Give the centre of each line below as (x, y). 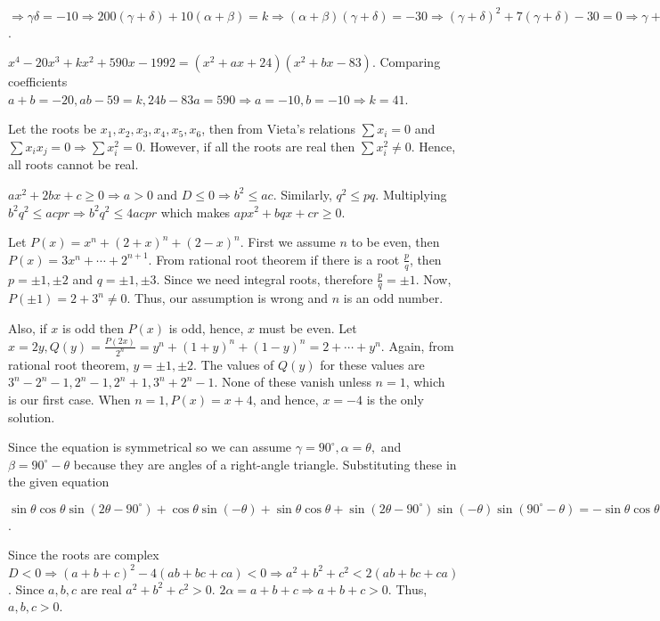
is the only (395, 399)
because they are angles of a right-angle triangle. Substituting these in (265, 464)
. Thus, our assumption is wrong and (228, 298)
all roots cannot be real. (73, 164)
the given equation (59, 482)
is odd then (93, 327)
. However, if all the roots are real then (249, 146)
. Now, (433, 278)
